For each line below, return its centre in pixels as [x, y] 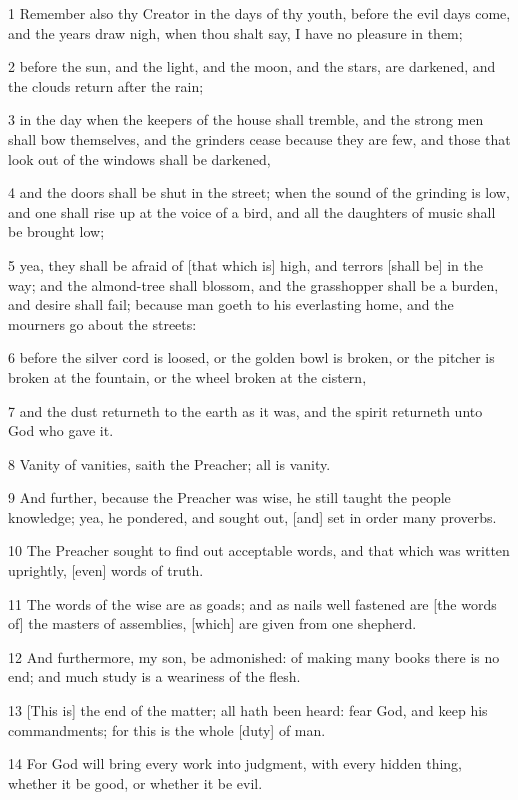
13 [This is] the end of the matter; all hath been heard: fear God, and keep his [248, 710]
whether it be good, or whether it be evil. [135, 782]
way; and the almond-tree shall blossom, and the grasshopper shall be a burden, [253, 284]
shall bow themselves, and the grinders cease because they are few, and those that [259, 138]
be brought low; [56, 231]
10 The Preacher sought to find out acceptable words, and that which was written [259, 550]
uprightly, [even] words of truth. [106, 570]
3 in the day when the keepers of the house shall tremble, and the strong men [246, 119]
